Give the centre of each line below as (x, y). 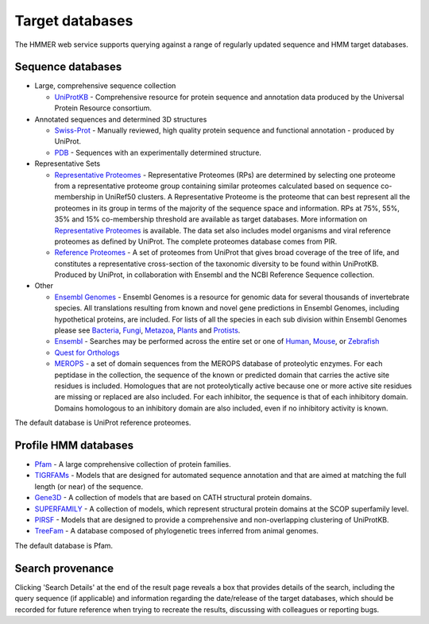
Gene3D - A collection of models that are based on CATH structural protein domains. (173, 498)
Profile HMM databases (74, 445)
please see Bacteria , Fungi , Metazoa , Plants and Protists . (147, 330)
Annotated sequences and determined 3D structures (121, 119)
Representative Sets (68, 164)
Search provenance (64, 568)
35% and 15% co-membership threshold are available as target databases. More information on (211, 219)
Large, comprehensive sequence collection (105, 86)
